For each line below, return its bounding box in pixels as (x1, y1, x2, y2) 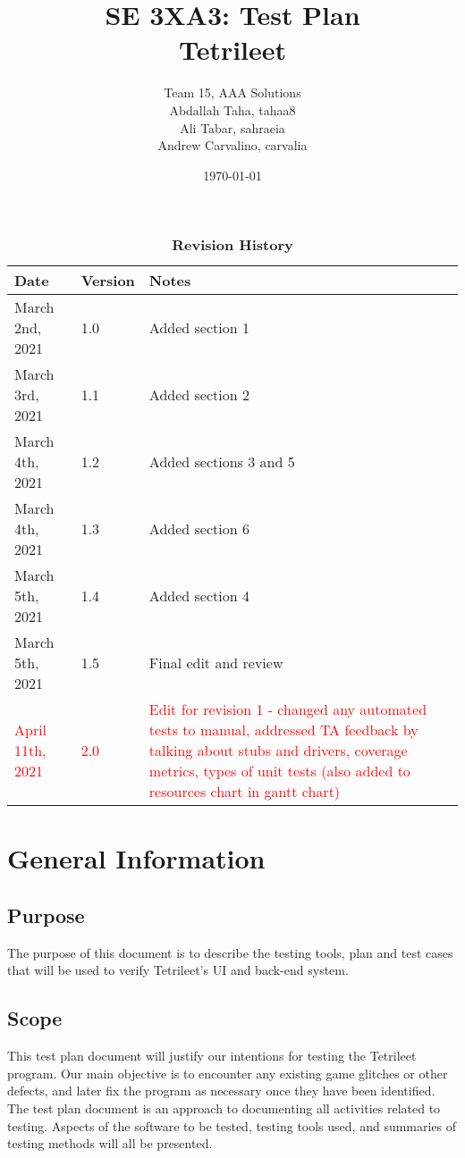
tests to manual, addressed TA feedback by (148, 719, 418, 741)
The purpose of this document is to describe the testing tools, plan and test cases (7, 943, 453, 961)
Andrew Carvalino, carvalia (157, 136, 308, 155)
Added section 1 (148, 317, 249, 339)
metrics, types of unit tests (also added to (148, 760, 410, 782)
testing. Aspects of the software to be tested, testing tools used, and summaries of (7, 1116, 457, 1135)
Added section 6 (148, 518, 249, 540)
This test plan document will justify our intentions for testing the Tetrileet (7, 1046, 417, 1065)
